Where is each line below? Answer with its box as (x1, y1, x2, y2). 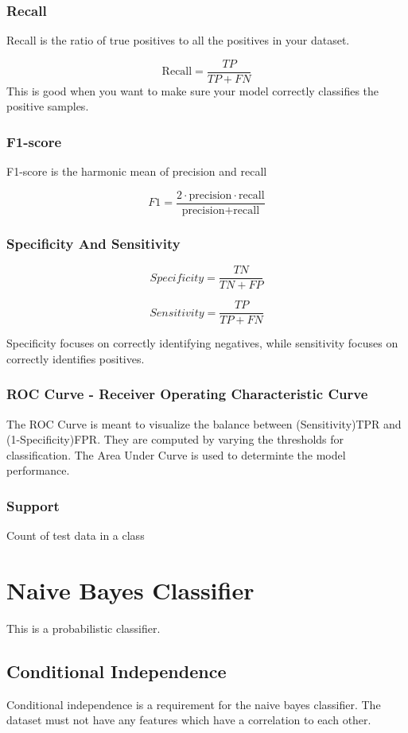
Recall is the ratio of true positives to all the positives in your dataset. (6, 32, 350, 48)
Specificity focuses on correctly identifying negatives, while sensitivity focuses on (6, 335, 398, 351)
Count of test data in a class (6, 527, 145, 544)
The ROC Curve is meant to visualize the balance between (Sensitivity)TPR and (6, 415, 402, 432)
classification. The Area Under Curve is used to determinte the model (6, 446, 346, 463)
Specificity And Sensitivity (6, 233, 181, 253)
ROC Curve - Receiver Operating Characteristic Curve (6, 384, 368, 404)
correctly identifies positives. (6, 350, 145, 366)
